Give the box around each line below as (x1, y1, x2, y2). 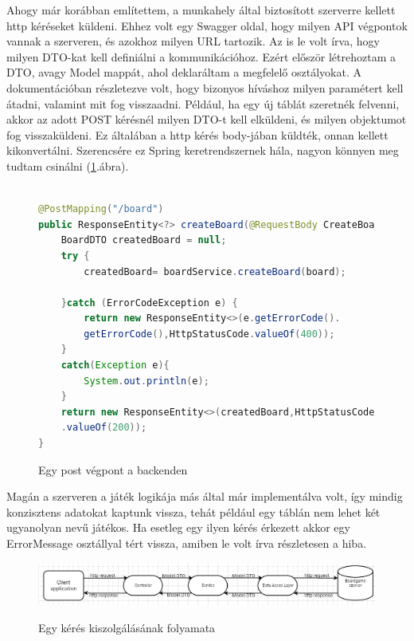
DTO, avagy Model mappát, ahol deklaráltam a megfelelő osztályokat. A (6, 64, 361, 81)
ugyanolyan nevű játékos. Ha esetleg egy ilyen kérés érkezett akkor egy (6, 519, 350, 536)
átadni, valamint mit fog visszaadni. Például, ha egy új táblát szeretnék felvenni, (6, 95, 400, 112)
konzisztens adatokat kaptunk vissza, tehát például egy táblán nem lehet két (6, 503, 381, 520)
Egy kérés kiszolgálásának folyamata (38, 619, 216, 636)
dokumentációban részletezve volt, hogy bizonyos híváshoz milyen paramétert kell (6, 79, 404, 96)
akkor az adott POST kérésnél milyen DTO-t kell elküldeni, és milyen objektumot (6, 111, 407, 128)
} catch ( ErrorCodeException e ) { (61, 297, 238, 309)
